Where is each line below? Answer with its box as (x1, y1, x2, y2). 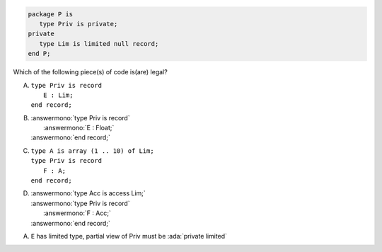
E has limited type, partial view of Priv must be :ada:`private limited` (30, 232, 228, 240)
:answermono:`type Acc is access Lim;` (30, 189, 146, 197)
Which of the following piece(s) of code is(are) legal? (13, 68, 168, 76)
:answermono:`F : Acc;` (43, 209, 111, 217)
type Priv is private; (39, 20, 118, 28)
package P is (28, 10, 74, 18)
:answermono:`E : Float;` (43, 124, 115, 132)
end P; (28, 50, 51, 58)
